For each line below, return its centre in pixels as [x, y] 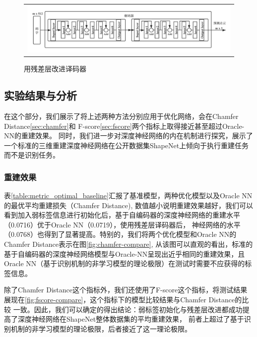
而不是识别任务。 [32, 155]
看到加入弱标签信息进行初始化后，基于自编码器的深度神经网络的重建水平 [122, 215]
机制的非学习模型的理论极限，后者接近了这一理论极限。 [101, 328]
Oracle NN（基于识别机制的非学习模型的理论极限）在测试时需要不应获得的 [125, 263]
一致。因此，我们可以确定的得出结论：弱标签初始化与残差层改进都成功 [128, 309]
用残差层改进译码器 [55, 69]
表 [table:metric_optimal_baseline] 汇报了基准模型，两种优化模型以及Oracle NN [128, 196]
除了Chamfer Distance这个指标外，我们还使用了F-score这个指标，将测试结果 [126, 290]
